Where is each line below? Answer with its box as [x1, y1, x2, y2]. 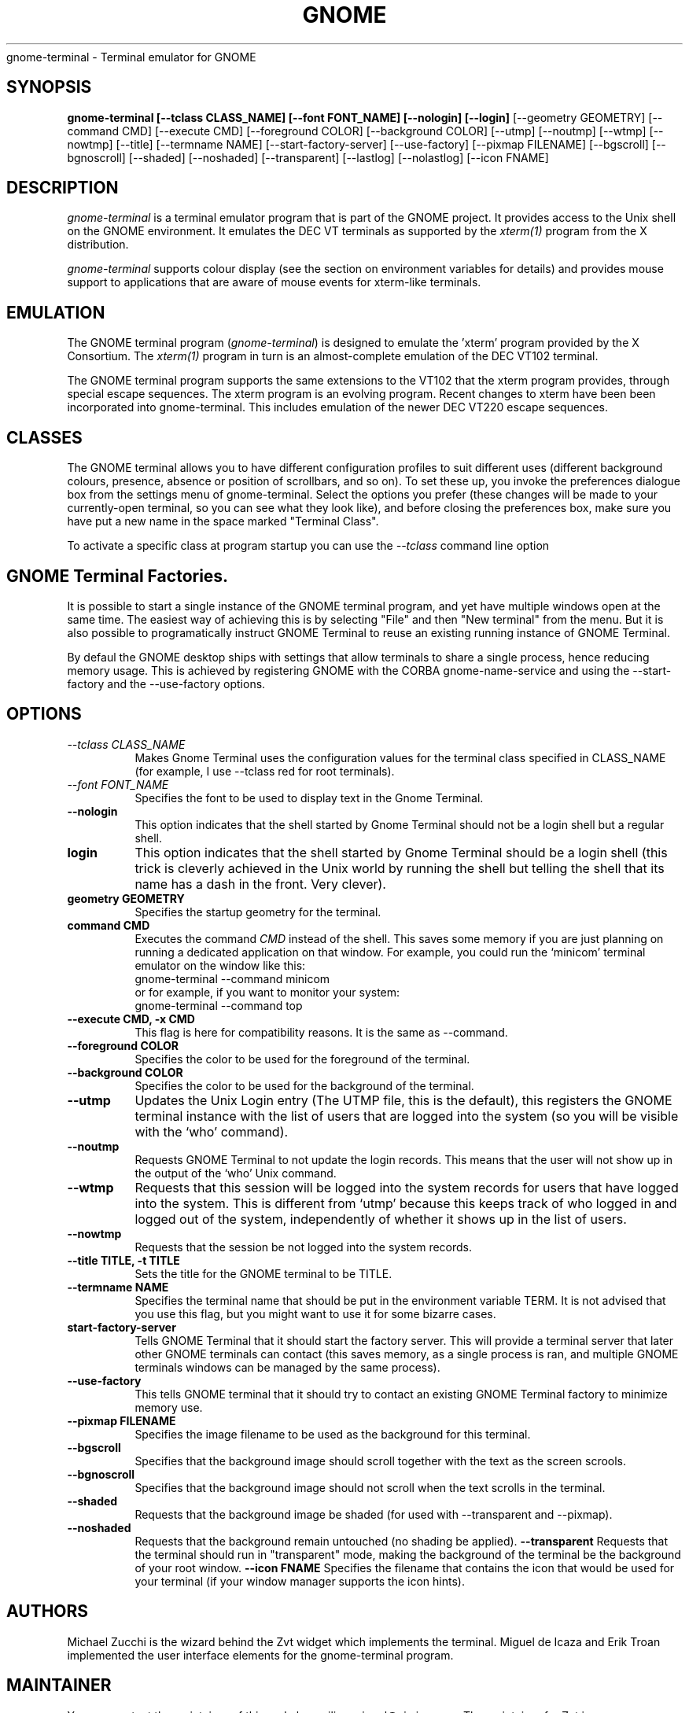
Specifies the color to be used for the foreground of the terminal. [134, 1052, 470, 1066]
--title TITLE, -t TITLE [67, 1253, 180, 1267]
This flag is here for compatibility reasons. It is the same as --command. [134, 1025, 508, 1039]
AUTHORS [6, 1601, 89, 1622]
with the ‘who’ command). [134, 1123, 289, 1140]
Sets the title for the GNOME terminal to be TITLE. [134, 1266, 392, 1280]
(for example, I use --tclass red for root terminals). [134, 764, 395, 778]
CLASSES [6, 427, 83, 448]
